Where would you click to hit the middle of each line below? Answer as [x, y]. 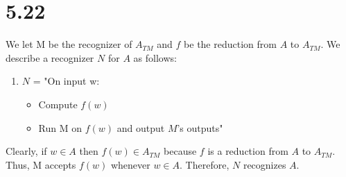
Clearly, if [26, 151]
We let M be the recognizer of [69, 44]
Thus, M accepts [41, 164]
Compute [58, 104]
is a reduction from [248, 151]
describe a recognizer [50, 57]
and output [141, 127]
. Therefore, [205, 164]
